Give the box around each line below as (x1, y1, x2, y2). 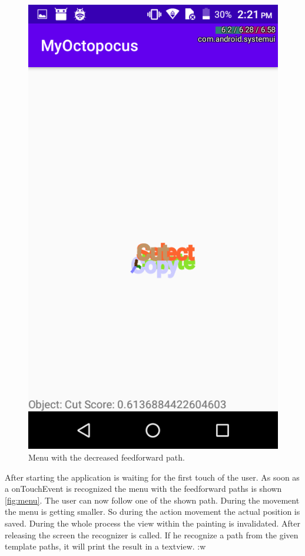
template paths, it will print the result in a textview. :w (5, 540, 206, 552)
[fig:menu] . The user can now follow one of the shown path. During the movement (5, 494, 300, 506)
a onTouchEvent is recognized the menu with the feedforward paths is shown (5, 482, 282, 495)
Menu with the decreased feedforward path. (28, 451, 185, 463)
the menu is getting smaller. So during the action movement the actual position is (5, 505, 300, 518)
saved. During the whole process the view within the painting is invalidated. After (5, 517, 300, 529)
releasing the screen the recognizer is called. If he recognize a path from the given (5, 528, 299, 541)
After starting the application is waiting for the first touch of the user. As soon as (5, 471, 300, 483)
